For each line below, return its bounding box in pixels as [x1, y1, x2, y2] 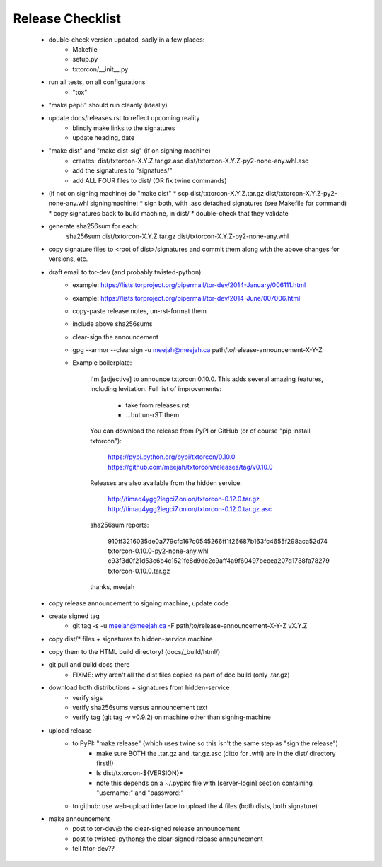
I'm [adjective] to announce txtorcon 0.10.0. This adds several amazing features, [90, 375, 323, 383]
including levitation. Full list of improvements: [90, 385, 222, 393]
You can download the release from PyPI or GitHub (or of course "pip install [90, 426, 311, 435]
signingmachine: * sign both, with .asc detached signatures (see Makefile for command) [89, 199, 347, 208]
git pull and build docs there [48, 661, 130, 669]
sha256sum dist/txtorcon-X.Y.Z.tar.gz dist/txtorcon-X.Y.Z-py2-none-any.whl [66, 232, 289, 240]
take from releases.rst [125, 400, 190, 409]
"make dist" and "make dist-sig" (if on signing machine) [48, 146, 212, 155]
